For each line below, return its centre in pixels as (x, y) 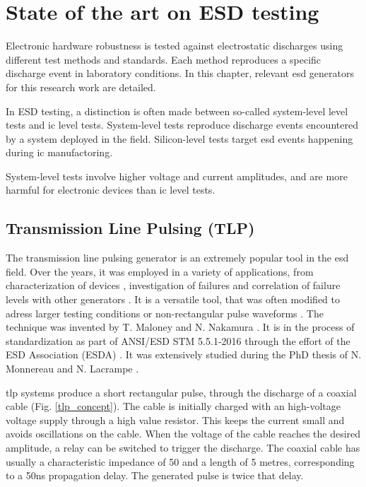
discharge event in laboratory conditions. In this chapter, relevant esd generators (180, 73)
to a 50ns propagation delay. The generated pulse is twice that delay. (155, 475)
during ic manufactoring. (59, 152)
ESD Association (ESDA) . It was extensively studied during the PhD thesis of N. (184, 354)
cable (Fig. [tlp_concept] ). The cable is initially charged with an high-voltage (173, 406)
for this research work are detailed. (81, 87)
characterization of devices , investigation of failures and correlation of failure (173, 285)
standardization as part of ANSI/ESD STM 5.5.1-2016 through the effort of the (178, 340)
